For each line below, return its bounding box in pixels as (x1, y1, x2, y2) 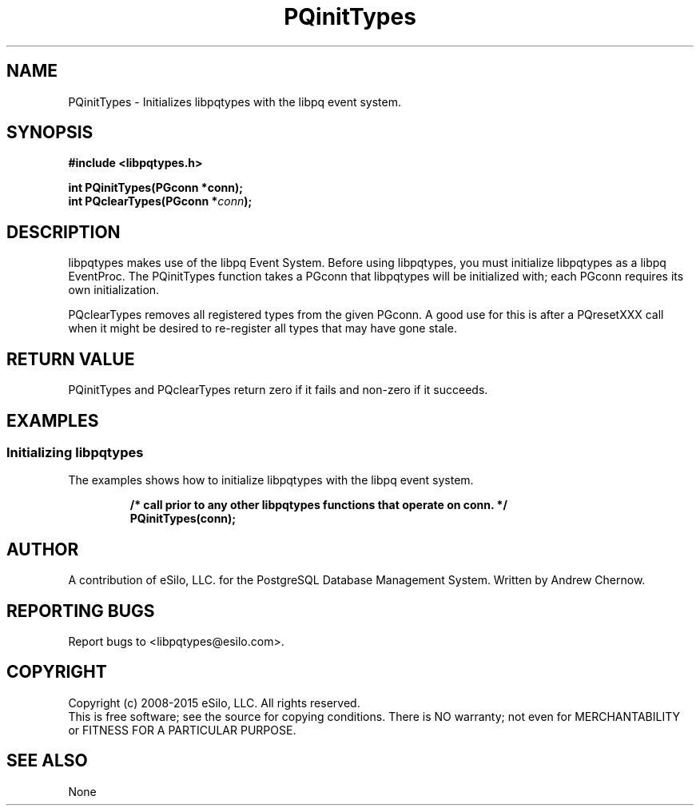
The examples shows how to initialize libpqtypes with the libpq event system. (68, 473, 474, 488)
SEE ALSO (6, 750, 88, 771)
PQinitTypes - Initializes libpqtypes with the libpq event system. (68, 94, 402, 109)
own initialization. (68, 283, 160, 297)
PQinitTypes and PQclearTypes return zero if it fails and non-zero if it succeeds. (68, 383, 488, 397)
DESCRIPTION (6, 221, 121, 242)
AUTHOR (6, 539, 79, 559)
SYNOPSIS (6, 122, 93, 143)
